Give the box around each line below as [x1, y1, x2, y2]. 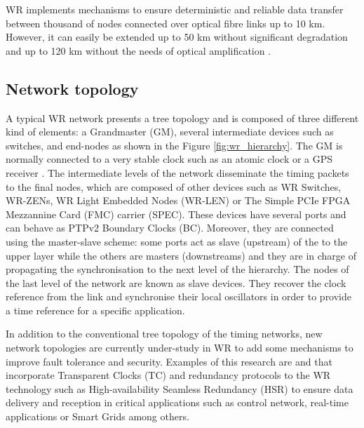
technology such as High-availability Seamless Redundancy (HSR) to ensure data [6, 381, 353, 396]
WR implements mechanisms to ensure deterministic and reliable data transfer [6, 2, 344, 16]
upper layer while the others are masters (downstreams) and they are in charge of [6, 248, 356, 262]
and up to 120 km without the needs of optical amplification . [6, 43, 271, 58]
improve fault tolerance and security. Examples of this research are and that [6, 354, 332, 368]
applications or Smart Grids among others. [6, 409, 189, 424]
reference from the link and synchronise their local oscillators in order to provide [6, 289, 352, 304]
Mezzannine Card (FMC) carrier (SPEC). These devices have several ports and [6, 206, 346, 221]
